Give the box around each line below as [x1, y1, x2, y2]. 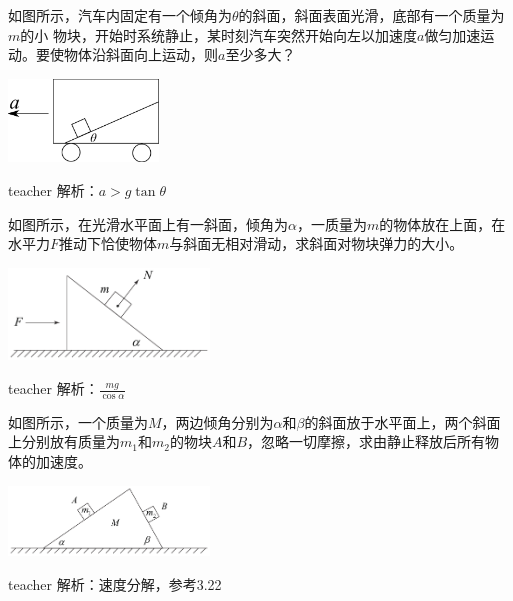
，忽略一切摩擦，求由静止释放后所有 [247, 431, 486, 452]
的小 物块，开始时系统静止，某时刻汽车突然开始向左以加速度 [20, 24, 417, 45]
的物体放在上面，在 [379, 213, 506, 234]
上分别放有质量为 [8, 431, 120, 452]
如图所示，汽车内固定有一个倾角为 [8, 5, 232, 25]
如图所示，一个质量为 [8, 411, 148, 432]
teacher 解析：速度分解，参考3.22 [8, 573, 222, 594]
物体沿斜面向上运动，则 [63, 44, 218, 65]
